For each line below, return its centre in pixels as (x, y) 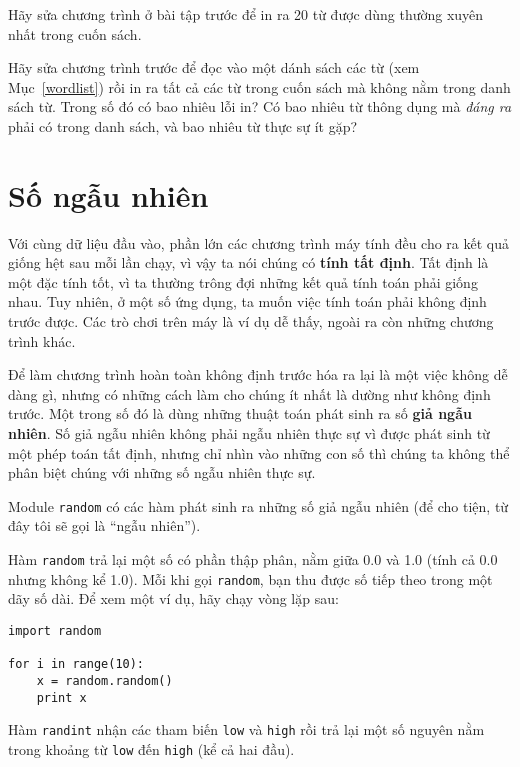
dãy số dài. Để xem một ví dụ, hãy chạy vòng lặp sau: (173, 598)
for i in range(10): (76, 664)
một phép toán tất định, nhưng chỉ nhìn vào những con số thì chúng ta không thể (259, 452)
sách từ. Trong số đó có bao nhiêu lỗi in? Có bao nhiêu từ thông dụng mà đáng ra (260, 106)
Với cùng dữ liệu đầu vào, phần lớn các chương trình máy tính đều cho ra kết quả (259, 242)
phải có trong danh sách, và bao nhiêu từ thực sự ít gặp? (183, 125)
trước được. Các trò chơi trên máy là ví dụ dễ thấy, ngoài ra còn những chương (251, 321)
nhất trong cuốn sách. (75, 33)
